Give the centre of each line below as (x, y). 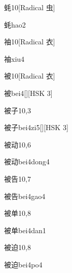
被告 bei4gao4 (25, 196)
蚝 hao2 (15, 24)
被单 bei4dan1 (25, 230)
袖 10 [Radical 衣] (30, 42)
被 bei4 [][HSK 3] (28, 93)
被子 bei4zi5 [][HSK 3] (36, 127)
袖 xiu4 (14, 58)
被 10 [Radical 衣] (30, 76)
